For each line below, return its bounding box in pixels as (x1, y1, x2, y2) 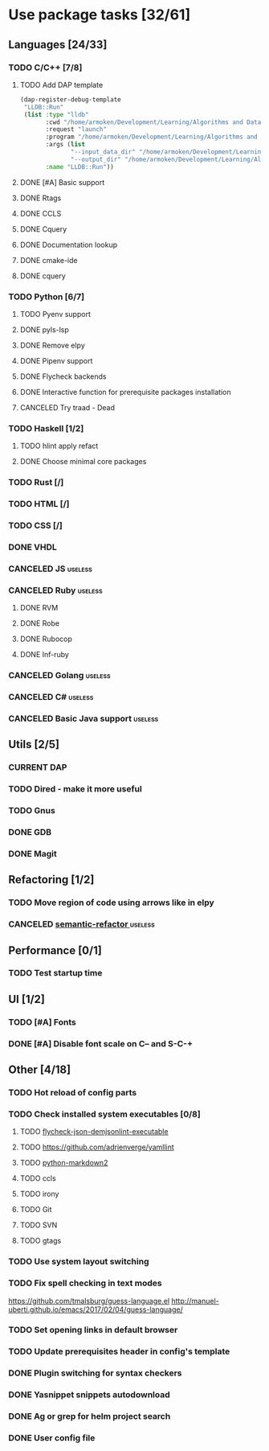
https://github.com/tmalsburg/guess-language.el (8, 1296, 170, 1305)
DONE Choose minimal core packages (19, 457, 147, 467)
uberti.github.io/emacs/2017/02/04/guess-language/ (8, 1305, 183, 1314)
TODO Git (19, 1205, 52, 1215)
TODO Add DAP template (19, 80, 104, 89)
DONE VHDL (8, 541, 58, 553)
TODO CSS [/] (8, 520, 63, 531)
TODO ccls (19, 1174, 56, 1183)
